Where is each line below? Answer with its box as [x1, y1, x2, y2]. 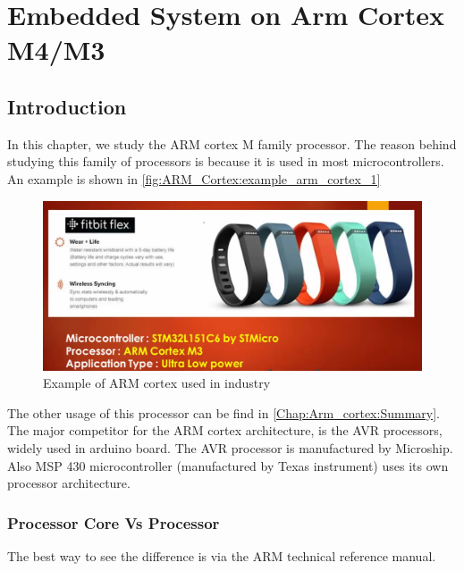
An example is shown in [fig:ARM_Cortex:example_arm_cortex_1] [7, 169, 381, 188]
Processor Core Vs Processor [7, 511, 220, 533]
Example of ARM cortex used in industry [43, 374, 271, 392]
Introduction [7, 92, 127, 120]
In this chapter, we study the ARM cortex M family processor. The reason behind [7, 134, 457, 153]
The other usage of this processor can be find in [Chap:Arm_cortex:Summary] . [7, 403, 440, 422]
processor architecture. [7, 474, 131, 492]
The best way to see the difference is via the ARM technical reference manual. [7, 546, 436, 565]
